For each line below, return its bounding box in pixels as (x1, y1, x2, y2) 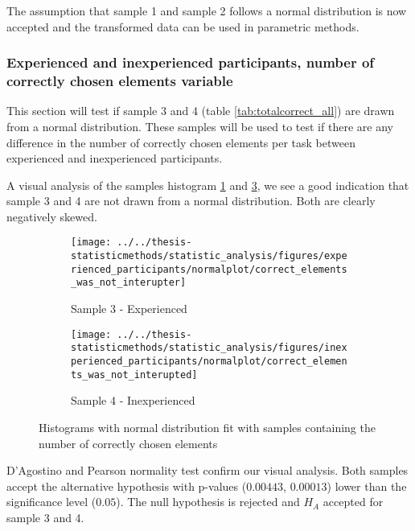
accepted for (323, 493, 384, 510)
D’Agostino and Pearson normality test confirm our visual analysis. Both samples (6, 462, 409, 479)
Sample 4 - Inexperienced (71, 392, 195, 409)
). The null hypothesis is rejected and (116, 493, 300, 510)
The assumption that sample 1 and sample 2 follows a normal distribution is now (6, 2, 407, 19)
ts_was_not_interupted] (71, 368, 198, 381)
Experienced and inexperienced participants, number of (6, 52, 375, 72)
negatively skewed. (6, 208, 97, 224)
